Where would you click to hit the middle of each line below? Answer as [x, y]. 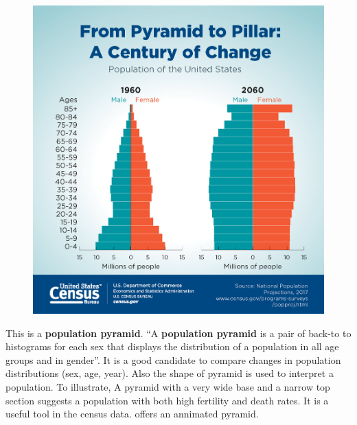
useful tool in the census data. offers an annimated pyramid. [132, 414]
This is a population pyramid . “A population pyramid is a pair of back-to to [178, 333]
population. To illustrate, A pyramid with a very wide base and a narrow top [168, 386]
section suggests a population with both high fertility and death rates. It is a [167, 400]
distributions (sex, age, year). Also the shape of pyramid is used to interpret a [170, 373]
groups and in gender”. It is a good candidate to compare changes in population [173, 359]
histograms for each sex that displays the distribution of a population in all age [172, 346]
